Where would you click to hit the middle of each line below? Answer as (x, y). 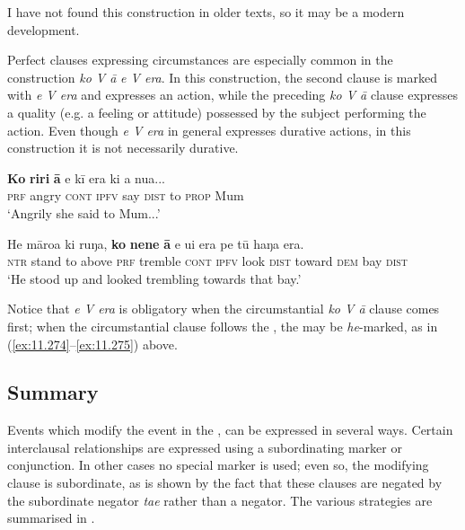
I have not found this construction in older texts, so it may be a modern (206, 12)
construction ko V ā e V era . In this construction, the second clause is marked (223, 77)
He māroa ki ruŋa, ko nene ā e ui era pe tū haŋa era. (156, 243)
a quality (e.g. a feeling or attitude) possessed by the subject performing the (217, 112)
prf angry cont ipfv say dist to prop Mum (126, 195)
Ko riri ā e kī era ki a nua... (86, 177)
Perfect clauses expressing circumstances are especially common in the (200, 60)
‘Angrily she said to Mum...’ (84, 212)
